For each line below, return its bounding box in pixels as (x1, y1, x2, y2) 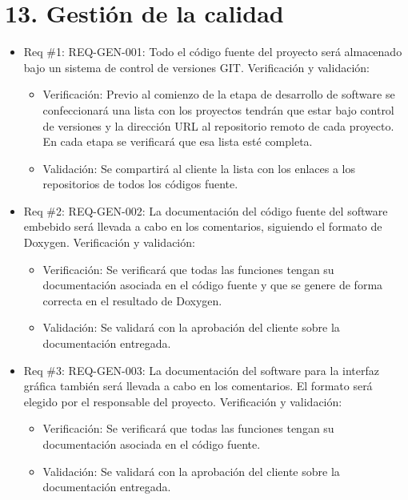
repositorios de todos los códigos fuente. (42, 175, 238, 192)
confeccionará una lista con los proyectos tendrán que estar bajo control (42, 101, 394, 118)
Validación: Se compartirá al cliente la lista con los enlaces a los (42, 159, 355, 176)
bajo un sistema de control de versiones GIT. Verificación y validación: (23, 58, 370, 75)
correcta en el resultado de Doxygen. (42, 292, 222, 308)
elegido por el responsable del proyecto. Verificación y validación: (23, 393, 342, 409)
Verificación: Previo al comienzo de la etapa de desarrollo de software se (42, 86, 395, 103)
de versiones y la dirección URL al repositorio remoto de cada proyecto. (42, 117, 394, 134)
